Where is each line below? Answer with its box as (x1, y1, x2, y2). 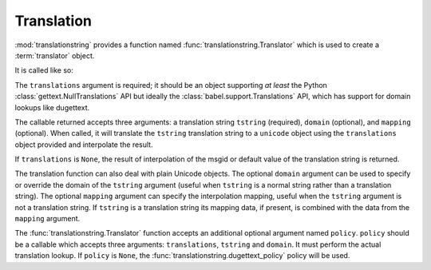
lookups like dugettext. (14, 102, 90, 112)
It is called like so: (14, 66, 73, 75)
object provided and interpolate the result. (14, 140, 153, 149)
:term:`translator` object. (14, 50, 95, 60)
